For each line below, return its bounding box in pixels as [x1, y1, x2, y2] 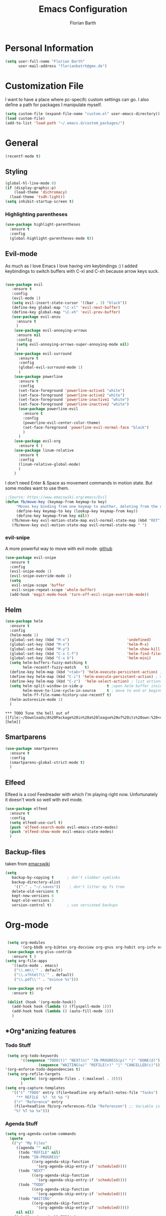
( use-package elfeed [5, 806, 48, 811]
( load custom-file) [5, 116, 45, 121]
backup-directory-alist [11, 879, 61, 885]
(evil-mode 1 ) [11, 296, 41, 301]
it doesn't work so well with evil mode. [5, 797, 83, 803]
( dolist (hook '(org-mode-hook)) [7, 999, 77, 1005]
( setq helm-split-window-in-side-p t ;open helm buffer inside [9, 683, 165, 688]
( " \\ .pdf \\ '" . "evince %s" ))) [14, 977, 79, 982]
